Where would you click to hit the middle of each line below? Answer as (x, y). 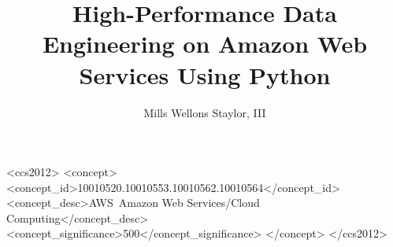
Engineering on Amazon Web (205, 44)
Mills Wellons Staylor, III (205, 112)
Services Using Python (205, 74)
